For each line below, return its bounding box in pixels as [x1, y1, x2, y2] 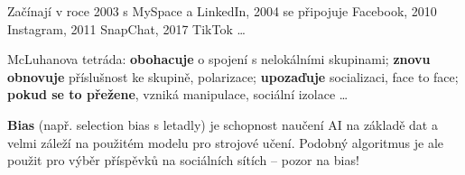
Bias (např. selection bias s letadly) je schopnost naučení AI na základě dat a [7, 115, 438, 134]
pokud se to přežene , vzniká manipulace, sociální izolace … [7, 85, 349, 104]
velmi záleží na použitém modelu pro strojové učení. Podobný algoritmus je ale [7, 133, 444, 152]
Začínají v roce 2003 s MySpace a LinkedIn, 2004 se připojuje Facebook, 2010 [7, 2, 437, 20]
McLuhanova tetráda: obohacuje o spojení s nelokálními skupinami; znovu [7, 50, 431, 69]
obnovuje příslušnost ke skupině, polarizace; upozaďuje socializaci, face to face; [7, 67, 459, 86]
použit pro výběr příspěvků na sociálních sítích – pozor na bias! [7, 151, 359, 170]
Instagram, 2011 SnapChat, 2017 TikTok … [7, 19, 246, 38]
